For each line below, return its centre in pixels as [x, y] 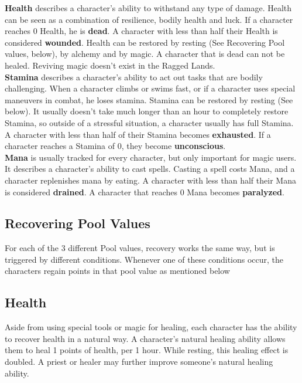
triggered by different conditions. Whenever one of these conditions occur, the [144, 259]
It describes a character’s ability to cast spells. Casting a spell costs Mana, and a [150, 169]
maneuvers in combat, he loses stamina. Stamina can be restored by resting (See [149, 99]
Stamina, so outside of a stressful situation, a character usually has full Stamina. [149, 122]
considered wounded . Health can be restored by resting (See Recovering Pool [145, 42]
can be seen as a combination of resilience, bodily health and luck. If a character [149, 19]
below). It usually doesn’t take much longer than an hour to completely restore [147, 111]
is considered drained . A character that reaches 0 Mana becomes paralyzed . [145, 192]
